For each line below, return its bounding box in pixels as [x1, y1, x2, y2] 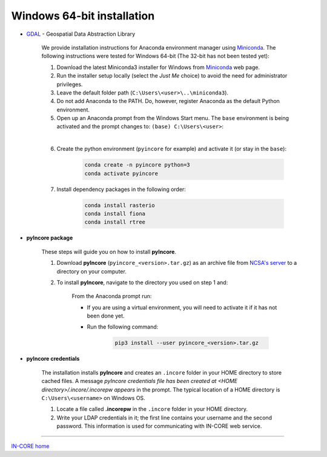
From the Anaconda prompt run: [71, 293, 152, 300]
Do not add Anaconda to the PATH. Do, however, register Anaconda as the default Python [56, 98, 280, 105]
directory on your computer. [56, 267, 127, 275]
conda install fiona [84, 210, 145, 217]
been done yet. [87, 312, 125, 319]
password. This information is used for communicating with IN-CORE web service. [56, 422, 262, 430]
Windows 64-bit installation [11, 9, 155, 22]
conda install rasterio [84, 202, 156, 208]
